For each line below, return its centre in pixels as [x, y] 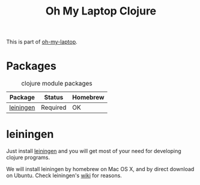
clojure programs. [28, 157]
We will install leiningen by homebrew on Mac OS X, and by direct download [100, 169]
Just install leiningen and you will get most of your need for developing [94, 151]
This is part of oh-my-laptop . [42, 42]
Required [54, 108]
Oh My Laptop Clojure [101, 11]
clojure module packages [56, 84]
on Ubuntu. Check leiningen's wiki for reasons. [64, 175]
